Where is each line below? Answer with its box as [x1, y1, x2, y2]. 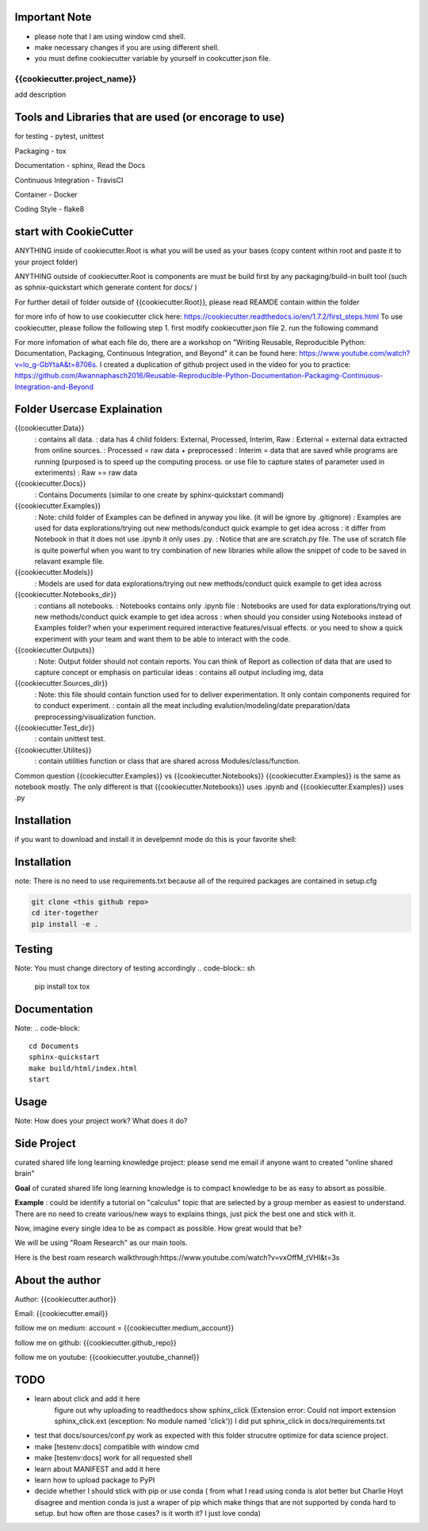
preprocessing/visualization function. [34, 712, 156, 721]
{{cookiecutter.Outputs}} [14, 645, 95, 655]
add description [14, 90, 67, 99]
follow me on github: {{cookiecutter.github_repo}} [14, 1338, 178, 1347]
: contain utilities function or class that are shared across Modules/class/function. [34, 756, 300, 766]
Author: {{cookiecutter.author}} [14, 1294, 117, 1303]
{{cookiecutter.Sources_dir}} [14, 679, 109, 688]
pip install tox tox [34, 982, 90, 991]
